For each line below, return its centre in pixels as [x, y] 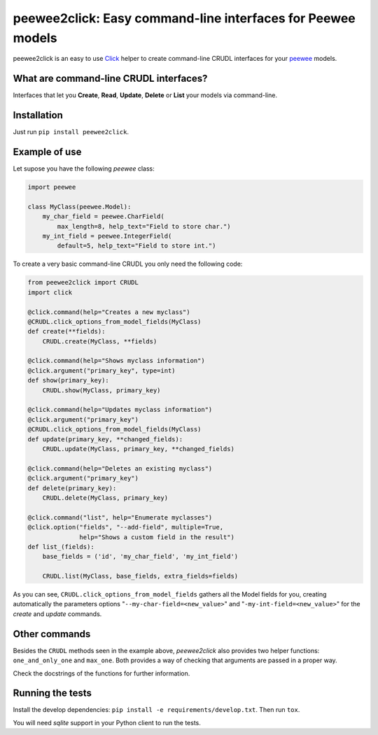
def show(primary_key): [69, 380]
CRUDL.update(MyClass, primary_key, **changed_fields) [138, 449]
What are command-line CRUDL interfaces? [110, 79]
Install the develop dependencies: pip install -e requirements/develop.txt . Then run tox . [156, 710]
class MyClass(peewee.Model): [79, 207]
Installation [38, 115]
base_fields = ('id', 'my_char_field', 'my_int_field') [140, 557]
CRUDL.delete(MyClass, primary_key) [105, 498]
